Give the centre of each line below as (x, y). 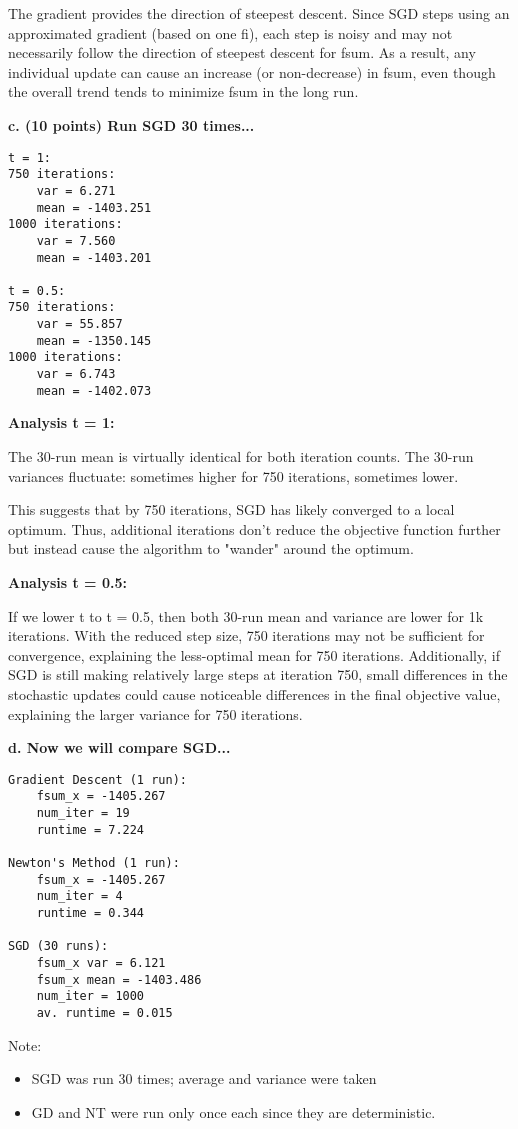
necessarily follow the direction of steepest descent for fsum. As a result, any (242, 52)
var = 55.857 (79, 324)
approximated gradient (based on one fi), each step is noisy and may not (230, 32)
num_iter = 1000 (90, 996)
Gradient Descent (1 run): (97, 779)
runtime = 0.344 (90, 912)
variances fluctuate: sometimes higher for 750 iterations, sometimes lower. (233, 475)
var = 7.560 (76, 240)
